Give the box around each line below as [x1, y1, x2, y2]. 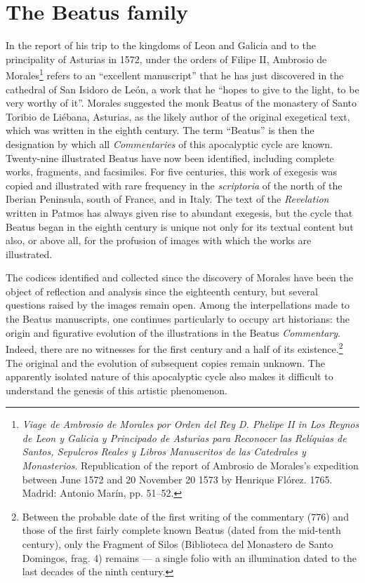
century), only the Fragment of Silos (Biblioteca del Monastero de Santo [22, 537, 333, 551]
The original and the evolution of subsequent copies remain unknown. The [6, 355, 325, 370]
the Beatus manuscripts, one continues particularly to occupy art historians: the [6, 311, 350, 326]
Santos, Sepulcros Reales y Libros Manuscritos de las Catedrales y [22, 444, 306, 459]
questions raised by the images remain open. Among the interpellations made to [6, 297, 350, 312]
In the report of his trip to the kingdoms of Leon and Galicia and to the [6, 38, 316, 53]
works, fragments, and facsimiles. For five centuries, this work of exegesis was [6, 164, 337, 179]
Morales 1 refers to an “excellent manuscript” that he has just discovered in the [6, 66, 344, 82]
